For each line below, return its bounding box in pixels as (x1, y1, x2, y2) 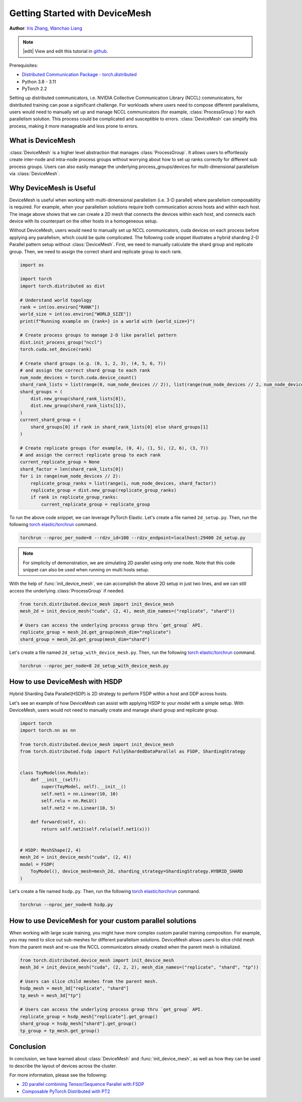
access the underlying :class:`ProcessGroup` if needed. (9, 587, 125, 594)
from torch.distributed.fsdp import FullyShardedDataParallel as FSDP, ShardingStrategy (20, 749, 246, 755)
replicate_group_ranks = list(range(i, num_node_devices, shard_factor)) (30, 480, 216, 486)
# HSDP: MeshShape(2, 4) (20, 847, 82, 853)
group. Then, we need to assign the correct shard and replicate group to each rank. (9, 248, 183, 254)
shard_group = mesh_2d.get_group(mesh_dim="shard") (20, 636, 150, 642)
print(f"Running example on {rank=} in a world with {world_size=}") (20, 318, 195, 324)
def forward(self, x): (30, 819, 87, 825)
